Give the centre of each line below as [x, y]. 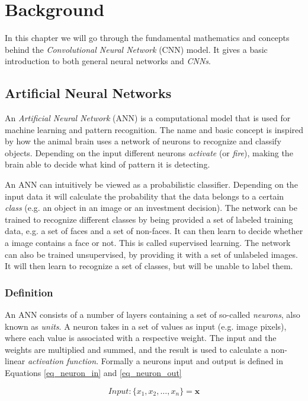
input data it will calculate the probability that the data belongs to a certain [145, 196]
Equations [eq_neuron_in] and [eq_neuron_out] [93, 373]
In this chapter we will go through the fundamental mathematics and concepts [147, 38]
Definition [29, 292]
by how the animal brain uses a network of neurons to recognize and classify [143, 141]
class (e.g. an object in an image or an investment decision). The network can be [151, 208]
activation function [62, 361]
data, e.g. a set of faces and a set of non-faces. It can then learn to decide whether [154, 231]
